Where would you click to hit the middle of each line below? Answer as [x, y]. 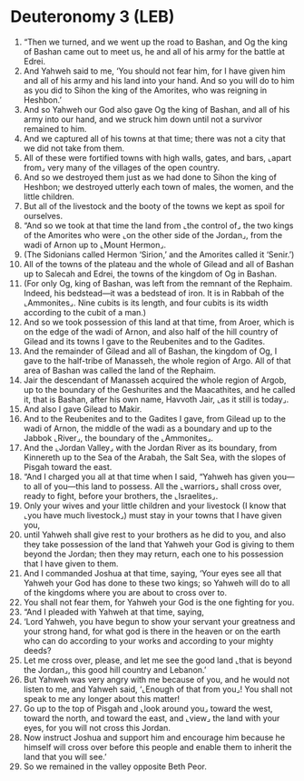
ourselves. [43, 215]
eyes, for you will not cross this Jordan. [97, 727]
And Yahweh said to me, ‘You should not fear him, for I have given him [154, 71]
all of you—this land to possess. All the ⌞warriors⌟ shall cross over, [157, 486]
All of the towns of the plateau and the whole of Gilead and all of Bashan [158, 264]
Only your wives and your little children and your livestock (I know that [155, 506]
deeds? [37, 650]
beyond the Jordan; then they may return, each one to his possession [153, 554]
